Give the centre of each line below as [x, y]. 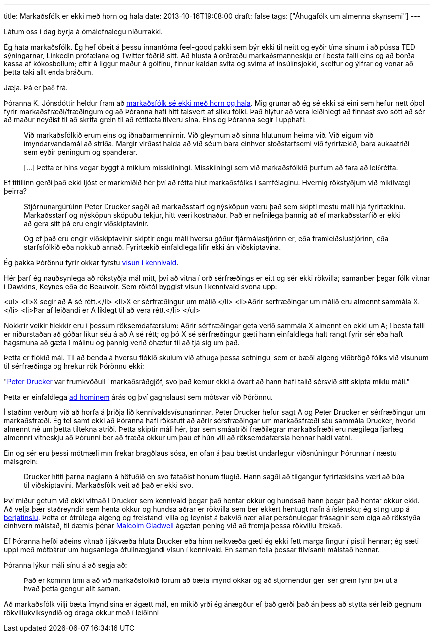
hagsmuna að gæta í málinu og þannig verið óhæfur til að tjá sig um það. [122, 342]
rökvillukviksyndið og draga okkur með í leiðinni [81, 612]
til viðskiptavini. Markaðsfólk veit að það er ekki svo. [109, 485]
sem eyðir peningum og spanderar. [81, 152]
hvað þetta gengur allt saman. [72, 589]
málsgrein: [21, 461]
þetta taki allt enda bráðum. [49, 72]
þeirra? [15, 191]
